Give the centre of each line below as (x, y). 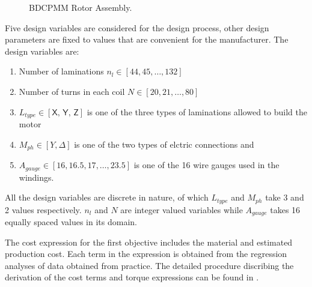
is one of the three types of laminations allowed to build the (197, 111)
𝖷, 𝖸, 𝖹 (65, 113)
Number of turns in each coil (72, 91)
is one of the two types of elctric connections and (164, 144)
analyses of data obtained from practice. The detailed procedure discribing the (149, 265)
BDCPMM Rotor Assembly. (81, 7)
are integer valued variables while (182, 209)
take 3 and (285, 197)
